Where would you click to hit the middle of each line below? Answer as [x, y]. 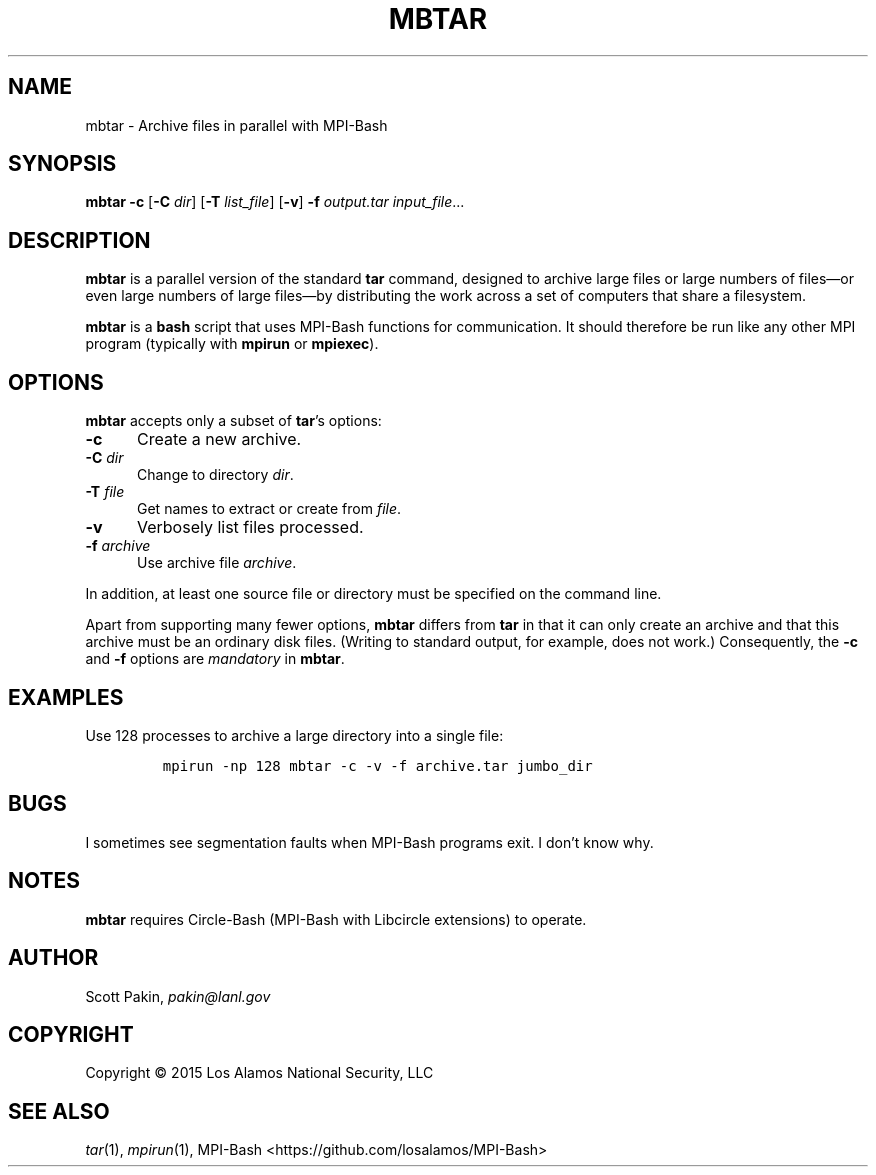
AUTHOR [53, 958]
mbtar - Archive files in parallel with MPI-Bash [236, 125]
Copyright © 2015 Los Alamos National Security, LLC [259, 1073]
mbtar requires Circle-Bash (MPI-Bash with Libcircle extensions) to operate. [336, 919]
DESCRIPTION [79, 240]
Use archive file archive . [217, 563]
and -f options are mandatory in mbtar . [215, 659]
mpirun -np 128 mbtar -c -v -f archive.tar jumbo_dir [377, 765]
